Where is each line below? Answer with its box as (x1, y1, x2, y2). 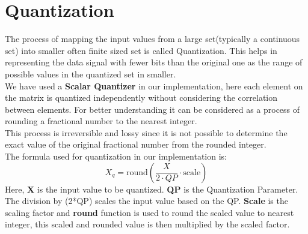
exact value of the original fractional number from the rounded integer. (5, 138, 266, 151)
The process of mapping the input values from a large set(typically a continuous (5, 32, 300, 45)
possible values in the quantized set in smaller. (5, 67, 176, 80)
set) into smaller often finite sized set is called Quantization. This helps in (5, 44, 277, 56)
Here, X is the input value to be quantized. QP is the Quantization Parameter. (5, 182, 298, 195)
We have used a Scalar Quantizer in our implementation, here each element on (5, 79, 303, 92)
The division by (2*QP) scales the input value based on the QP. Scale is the (5, 194, 288, 207)
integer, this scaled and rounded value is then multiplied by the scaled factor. (5, 218, 290, 230)
